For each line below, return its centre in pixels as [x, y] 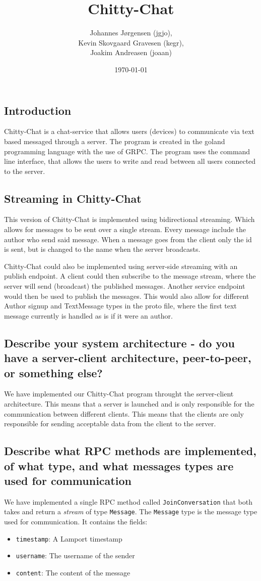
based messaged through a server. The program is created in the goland [115, 141]
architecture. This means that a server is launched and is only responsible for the [129, 404]
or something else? [53, 372]
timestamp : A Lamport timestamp [69, 538]
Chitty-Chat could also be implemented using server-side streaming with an [121, 266]
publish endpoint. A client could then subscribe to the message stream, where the [130, 276]
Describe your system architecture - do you [119, 343]
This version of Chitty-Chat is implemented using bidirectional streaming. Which [129, 219]
